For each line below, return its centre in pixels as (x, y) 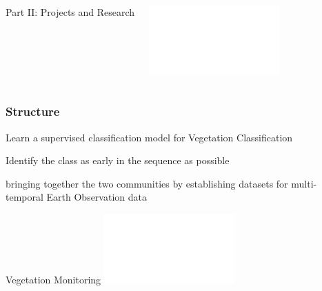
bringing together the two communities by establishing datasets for (147, 183)
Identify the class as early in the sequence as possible (118, 160)
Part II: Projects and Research (70, 12)
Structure (33, 111)
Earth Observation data (97, 197)
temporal (24, 197)
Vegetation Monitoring (53, 279)
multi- (304, 183)
